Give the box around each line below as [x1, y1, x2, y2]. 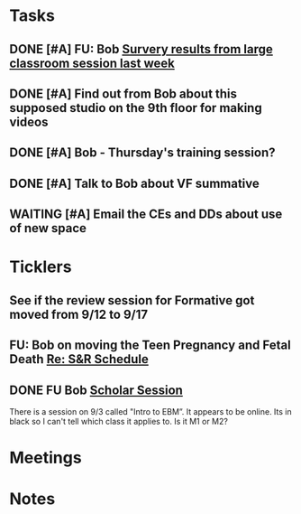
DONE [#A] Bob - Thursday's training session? [9, 145, 276, 161]
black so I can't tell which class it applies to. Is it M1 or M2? [9, 416, 228, 426]
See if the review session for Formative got [9, 293, 255, 308]
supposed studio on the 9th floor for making [9, 100, 263, 116]
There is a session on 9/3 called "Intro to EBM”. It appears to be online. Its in [9, 406, 293, 416]
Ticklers [9, 257, 72, 277]
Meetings [9, 448, 83, 468]
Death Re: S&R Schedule [9, 351, 149, 367]
